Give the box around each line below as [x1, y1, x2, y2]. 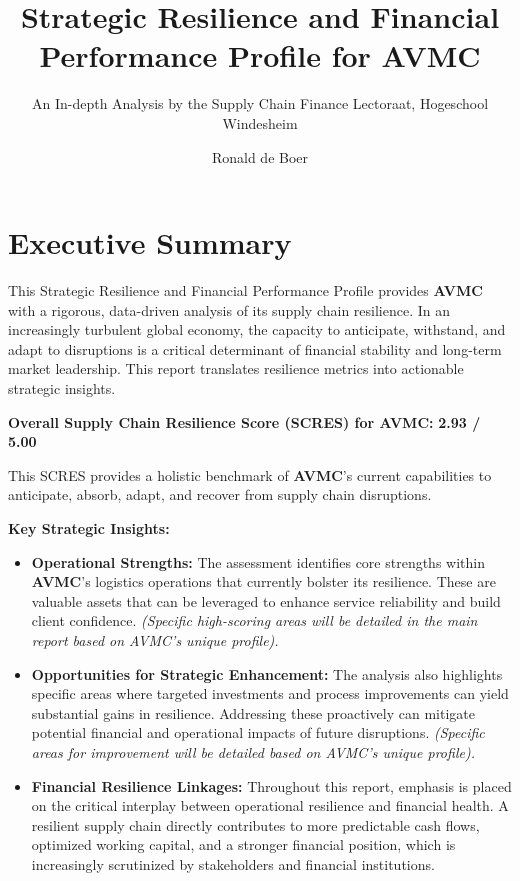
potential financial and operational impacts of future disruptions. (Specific [31, 722, 485, 743]
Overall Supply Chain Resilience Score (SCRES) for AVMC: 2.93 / [8, 411, 481, 432]
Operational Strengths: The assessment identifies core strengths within [31, 551, 485, 572]
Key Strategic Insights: [8, 517, 170, 538]
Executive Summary [8, 222, 292, 263]
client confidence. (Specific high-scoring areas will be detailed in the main [31, 610, 478, 631]
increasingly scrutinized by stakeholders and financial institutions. [31, 853, 435, 874]
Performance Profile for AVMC [39, 35, 481, 76]
